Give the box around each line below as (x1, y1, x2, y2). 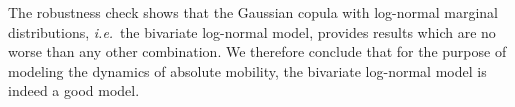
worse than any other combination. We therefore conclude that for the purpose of (8, 41, 507, 62)
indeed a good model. (8, 80, 140, 101)
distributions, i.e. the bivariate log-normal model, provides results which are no (8, 21, 496, 42)
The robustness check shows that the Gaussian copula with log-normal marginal (8, 2, 498, 22)
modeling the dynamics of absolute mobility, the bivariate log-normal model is (8, 60, 487, 81)
